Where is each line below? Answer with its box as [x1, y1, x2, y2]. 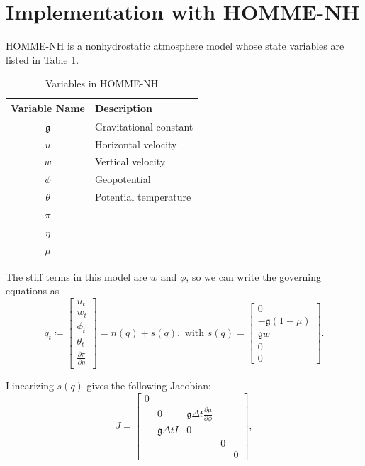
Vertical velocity [94, 154, 166, 169]
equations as [6, 283, 60, 298]
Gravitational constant [94, 118, 193, 133]
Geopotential [94, 172, 151, 187]
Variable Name [11, 100, 85, 115]
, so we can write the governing [186, 269, 322, 284]
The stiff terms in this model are [6, 269, 147, 284]
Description [94, 100, 152, 115]
